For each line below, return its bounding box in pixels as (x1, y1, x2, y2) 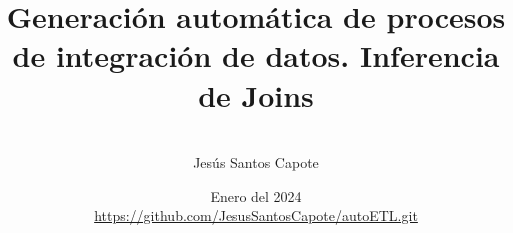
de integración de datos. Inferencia (12, 35, 500, 76)
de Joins (198, 74, 314, 115)
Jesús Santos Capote (193, 152, 319, 173)
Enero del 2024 (210, 185, 302, 206)
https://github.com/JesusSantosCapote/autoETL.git (94, 205, 418, 226)
